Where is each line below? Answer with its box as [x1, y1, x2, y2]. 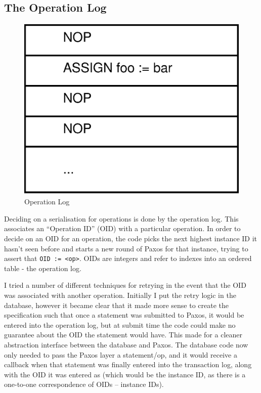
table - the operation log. [4, 263, 81, 273]
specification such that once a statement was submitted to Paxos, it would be [4, 310, 244, 320]
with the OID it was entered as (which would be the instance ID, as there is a [4, 369, 246, 379]
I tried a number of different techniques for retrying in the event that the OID [4, 280, 246, 290]
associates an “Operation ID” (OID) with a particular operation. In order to [4, 223, 241, 234]
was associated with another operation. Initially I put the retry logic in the [4, 290, 236, 300]
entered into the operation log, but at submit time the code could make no [4, 319, 236, 330]
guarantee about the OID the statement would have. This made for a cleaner [4, 329, 242, 340]
